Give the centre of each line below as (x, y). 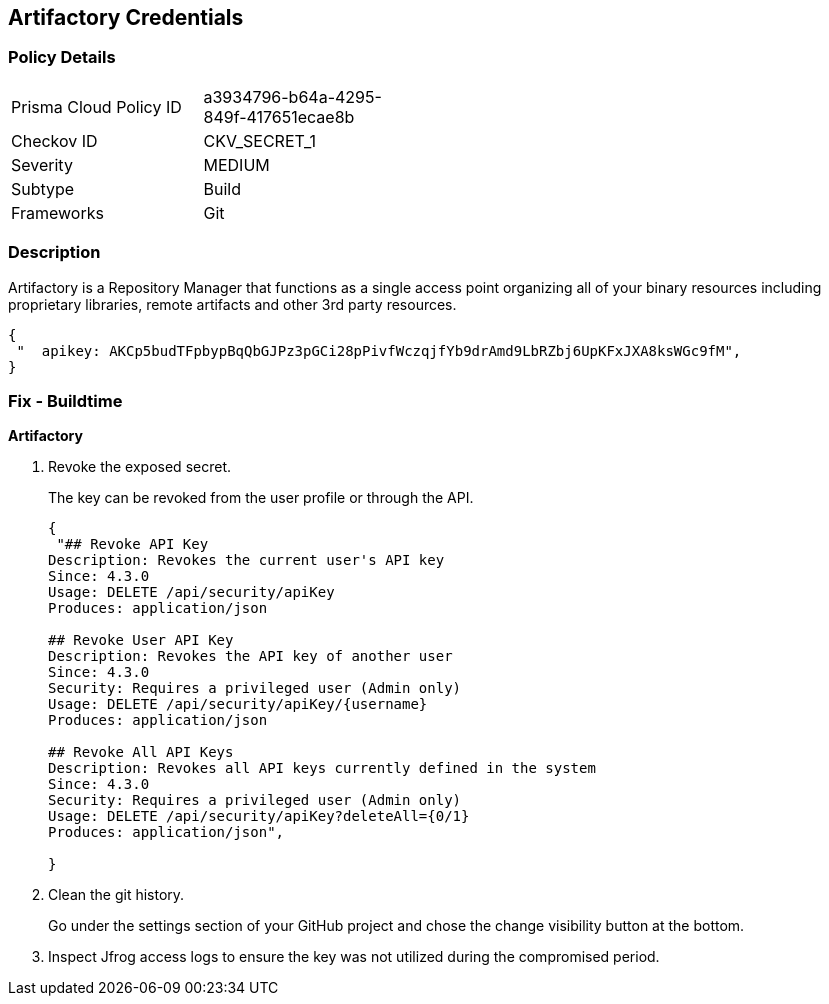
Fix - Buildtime (65, 400)
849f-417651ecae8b (279, 116)
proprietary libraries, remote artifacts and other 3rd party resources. (232, 304)
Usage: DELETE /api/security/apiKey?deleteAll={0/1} (259, 816)
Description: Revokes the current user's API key (246, 560)
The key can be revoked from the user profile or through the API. (261, 498)
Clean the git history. (116, 895)
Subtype (43, 188)
